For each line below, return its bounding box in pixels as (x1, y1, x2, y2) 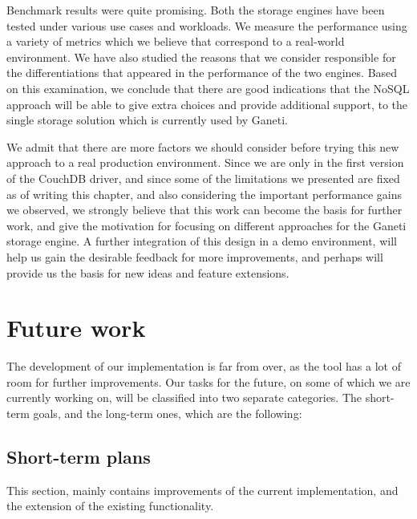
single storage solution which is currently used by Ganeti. (6, 112, 288, 128)
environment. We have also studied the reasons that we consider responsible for (6, 48, 396, 65)
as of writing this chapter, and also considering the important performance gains (6, 185, 402, 202)
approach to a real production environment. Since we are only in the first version (6, 154, 404, 171)
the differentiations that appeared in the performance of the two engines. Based (6, 64, 398, 81)
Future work (6, 311, 146, 344)
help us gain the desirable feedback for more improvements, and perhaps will (6, 248, 383, 265)
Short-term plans (6, 444, 151, 468)
